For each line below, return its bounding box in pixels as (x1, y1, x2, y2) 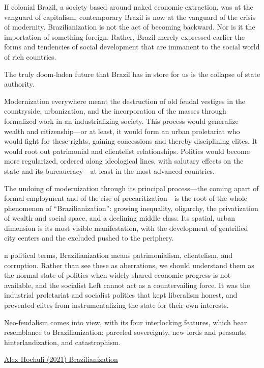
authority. (4, 78, 35, 89)
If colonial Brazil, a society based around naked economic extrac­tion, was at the (4, 2, 253, 12)
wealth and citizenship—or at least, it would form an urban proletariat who (4, 125, 240, 136)
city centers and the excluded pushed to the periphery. (4, 232, 174, 243)
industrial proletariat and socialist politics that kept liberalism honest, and (4, 290, 238, 300)
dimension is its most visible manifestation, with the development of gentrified (4, 222, 248, 233)
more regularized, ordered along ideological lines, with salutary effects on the (4, 155, 244, 166)
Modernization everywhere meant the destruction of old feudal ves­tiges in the (4, 95, 246, 106)
